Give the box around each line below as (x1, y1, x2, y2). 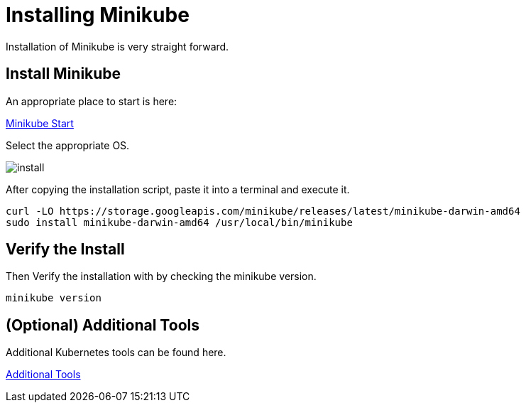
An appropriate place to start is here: (6, 95, 177, 107)
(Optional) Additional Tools (6, 316, 199, 334)
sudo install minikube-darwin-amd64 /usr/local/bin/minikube (6, 216, 353, 228)
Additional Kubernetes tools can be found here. (6, 346, 226, 359)
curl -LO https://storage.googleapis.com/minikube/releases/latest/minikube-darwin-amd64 (6, 205, 520, 217)
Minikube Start (6, 117, 74, 129)
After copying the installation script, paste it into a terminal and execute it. (6, 183, 350, 195)
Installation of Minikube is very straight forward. (6, 40, 229, 53)
